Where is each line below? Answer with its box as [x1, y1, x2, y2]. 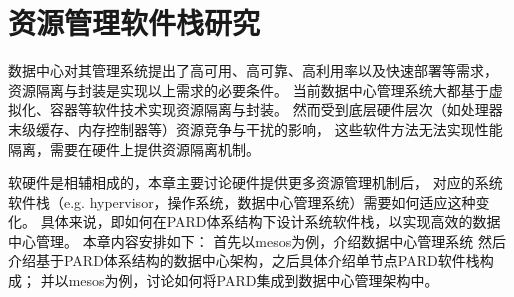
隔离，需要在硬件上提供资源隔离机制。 [8, 138, 260, 159]
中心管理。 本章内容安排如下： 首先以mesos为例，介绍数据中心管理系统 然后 [8, 230, 506, 251]
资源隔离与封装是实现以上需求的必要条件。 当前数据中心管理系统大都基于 [8, 79, 489, 100]
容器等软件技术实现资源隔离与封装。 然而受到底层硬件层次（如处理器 [49, 99, 503, 120]
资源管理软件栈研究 [8, 2, 261, 43]
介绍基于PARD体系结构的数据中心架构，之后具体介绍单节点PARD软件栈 [8, 250, 480, 271]
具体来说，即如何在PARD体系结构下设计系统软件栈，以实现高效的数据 [40, 211, 501, 232]
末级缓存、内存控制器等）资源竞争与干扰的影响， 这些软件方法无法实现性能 [8, 118, 503, 139]
